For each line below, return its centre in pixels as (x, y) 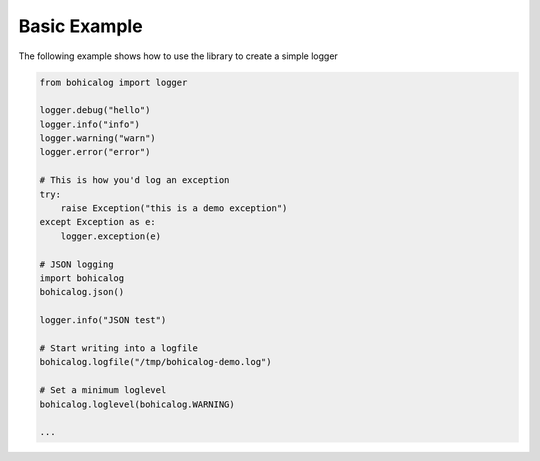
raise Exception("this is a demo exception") (174, 208)
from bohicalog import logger (113, 82)
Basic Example (81, 26)
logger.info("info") (89, 124)
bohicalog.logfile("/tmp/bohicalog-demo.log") (155, 362)
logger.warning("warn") (98, 138)
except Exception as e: (98, 222)
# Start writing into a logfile (119, 348)
